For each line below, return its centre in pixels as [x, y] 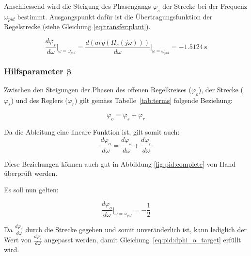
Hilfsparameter [34, 71]
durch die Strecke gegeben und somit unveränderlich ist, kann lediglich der [136, 230]
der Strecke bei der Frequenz [205, 6]
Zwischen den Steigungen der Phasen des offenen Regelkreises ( [98, 89]
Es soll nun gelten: [31, 189]
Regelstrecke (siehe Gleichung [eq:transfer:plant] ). [77, 26]
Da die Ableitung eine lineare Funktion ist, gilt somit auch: [92, 132]
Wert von [18, 240]
